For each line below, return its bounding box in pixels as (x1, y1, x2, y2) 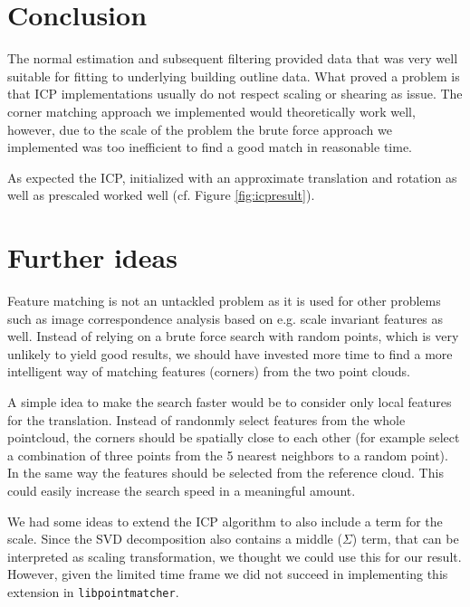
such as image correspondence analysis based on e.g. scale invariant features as (7, 308, 444, 327)
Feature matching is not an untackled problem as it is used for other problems (7, 291, 441, 309)
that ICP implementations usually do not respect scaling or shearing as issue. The (7, 84, 463, 103)
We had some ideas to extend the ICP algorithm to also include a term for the (7, 511, 443, 530)
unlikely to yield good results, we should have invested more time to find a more (7, 344, 453, 363)
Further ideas (7, 239, 177, 276)
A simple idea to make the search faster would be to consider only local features (7, 392, 452, 411)
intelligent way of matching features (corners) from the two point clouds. (7, 362, 410, 381)
